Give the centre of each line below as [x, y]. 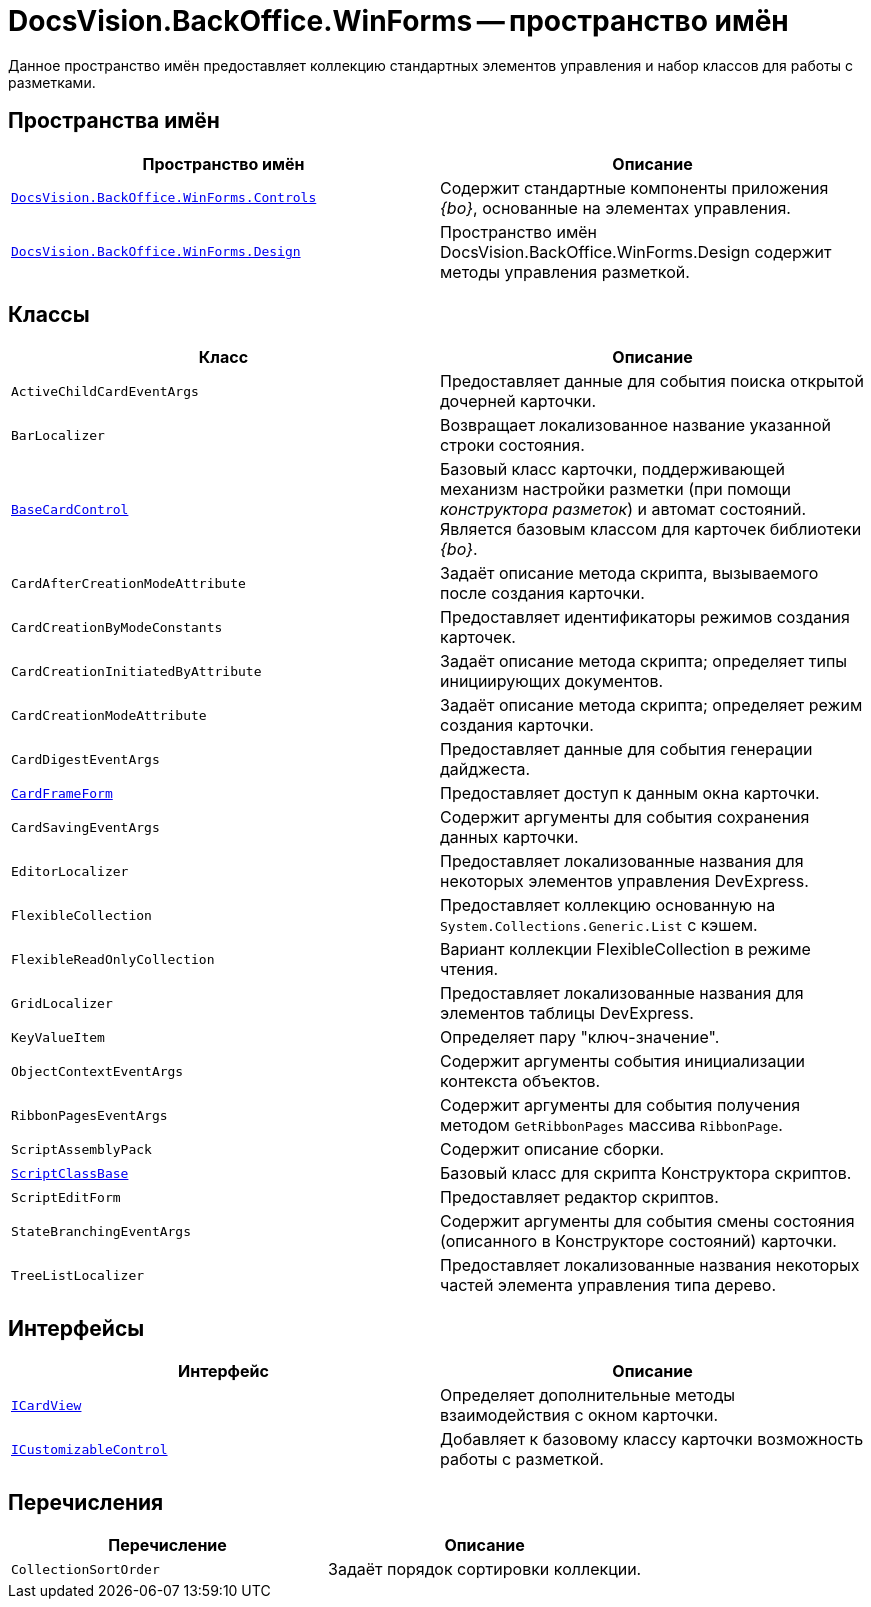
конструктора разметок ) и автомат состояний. [623, 509]
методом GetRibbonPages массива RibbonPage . [611, 1125]
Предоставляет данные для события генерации [626, 749]
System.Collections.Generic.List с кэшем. [599, 925]
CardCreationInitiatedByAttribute [136, 671]
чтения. [469, 969]
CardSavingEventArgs [85, 827]
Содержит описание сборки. [552, 1149]
